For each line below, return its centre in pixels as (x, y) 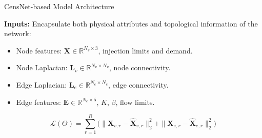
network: (18, 33)
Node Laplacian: (42, 67)
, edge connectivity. (138, 84)
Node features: (39, 50)
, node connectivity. (140, 67)
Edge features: (38, 102)
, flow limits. (135, 102)
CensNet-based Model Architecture (59, 6)
